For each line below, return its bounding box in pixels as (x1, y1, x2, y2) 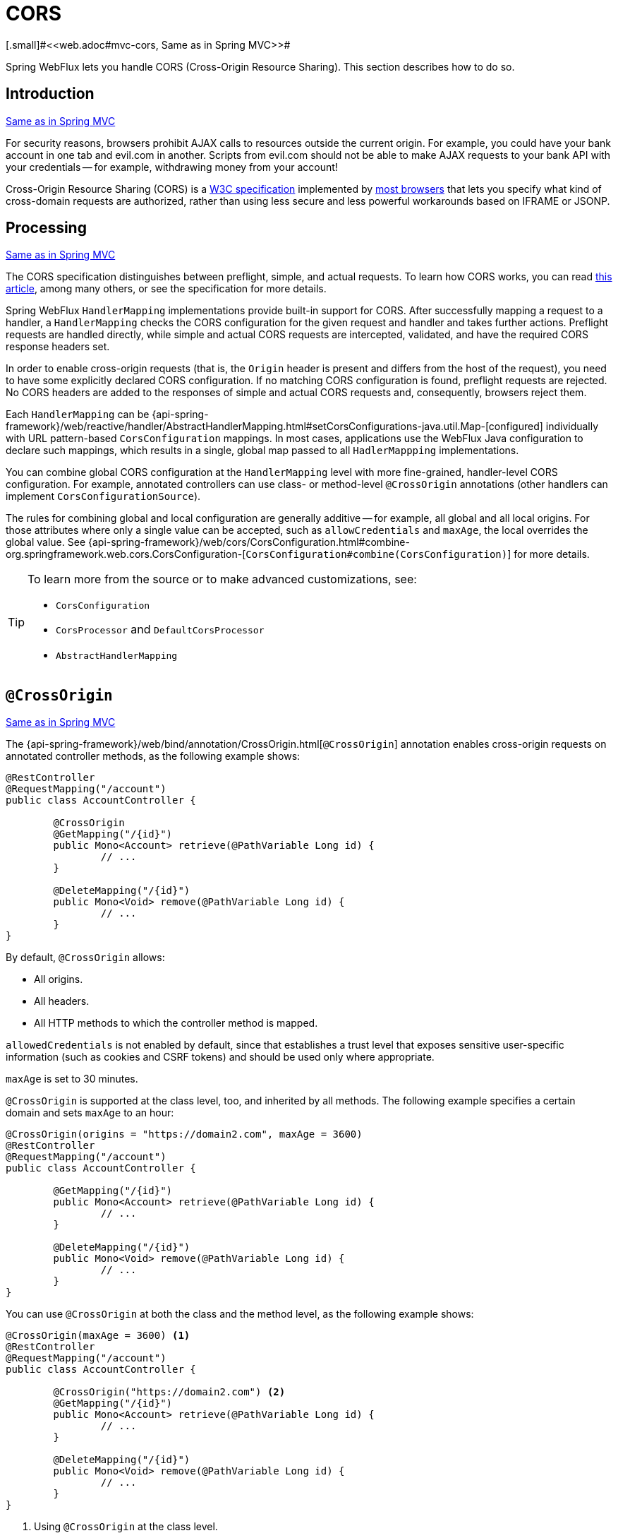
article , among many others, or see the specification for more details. (6, 282, 327, 295)
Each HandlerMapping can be (6, 408, 150, 421)
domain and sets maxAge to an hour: (6, 1107, 174, 1119)
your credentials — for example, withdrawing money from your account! (6, 160, 338, 173)
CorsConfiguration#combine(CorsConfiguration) (246, 549, 508, 561)
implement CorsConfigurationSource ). (6, 490, 201, 503)
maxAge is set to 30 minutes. (6, 1073, 138, 1085)
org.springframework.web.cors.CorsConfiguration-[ (6, 548, 246, 561)
